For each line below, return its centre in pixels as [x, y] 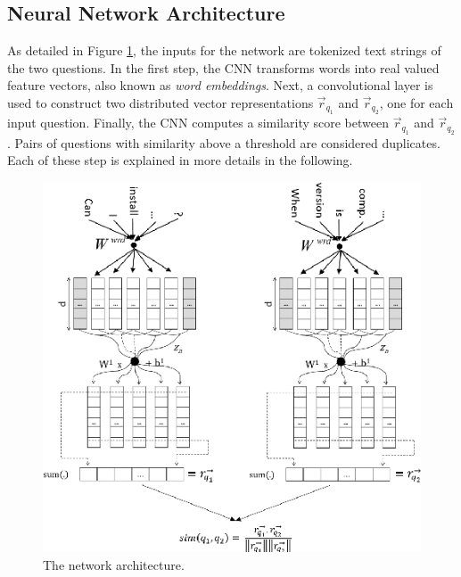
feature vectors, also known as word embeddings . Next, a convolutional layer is [220, 85]
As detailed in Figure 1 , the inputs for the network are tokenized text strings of [224, 50]
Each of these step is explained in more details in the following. [180, 160]
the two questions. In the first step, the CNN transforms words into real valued [223, 67]
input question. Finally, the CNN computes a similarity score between [198, 123]
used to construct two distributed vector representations [161, 102]
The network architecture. [114, 564]
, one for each [416, 102]
